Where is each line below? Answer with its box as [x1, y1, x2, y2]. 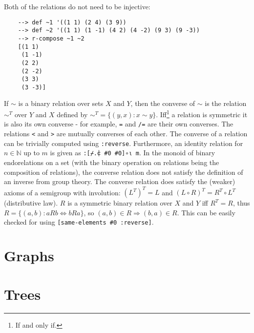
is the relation [205, 98, 247, 108]
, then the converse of [130, 98, 195, 108]
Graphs [4, 246, 54, 266]
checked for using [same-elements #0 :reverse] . [4, 217, 154, 227]
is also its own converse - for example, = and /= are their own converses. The [4, 119, 233, 129]
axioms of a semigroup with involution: [4, 187, 121, 197]
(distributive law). [4, 198, 58, 208]
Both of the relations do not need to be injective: [4, 1, 150, 11]
